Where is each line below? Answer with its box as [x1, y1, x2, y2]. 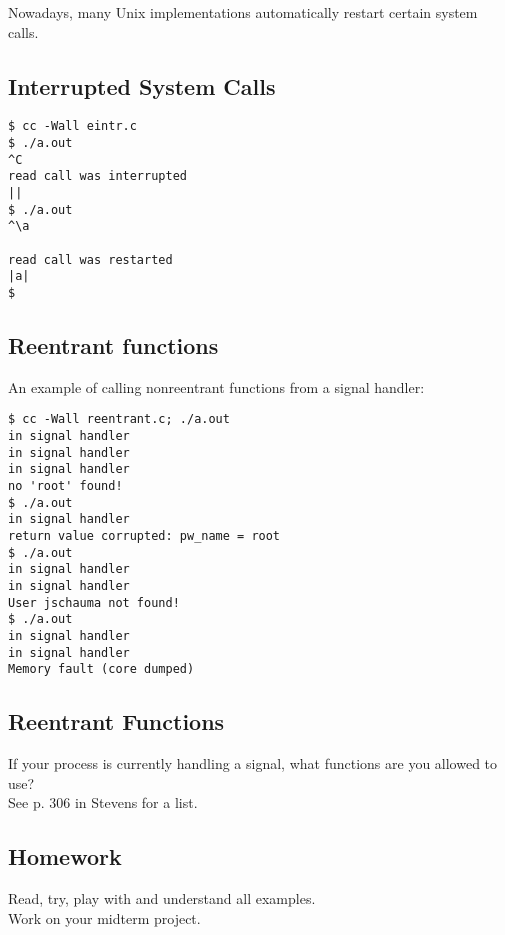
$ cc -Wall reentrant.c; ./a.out [8, 412, 230, 427]
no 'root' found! [8, 479, 123, 494]
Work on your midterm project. [8, 907, 201, 928]
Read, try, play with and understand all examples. [8, 888, 316, 909]
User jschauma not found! [8, 595, 180, 610]
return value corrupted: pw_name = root [8, 529, 281, 543]
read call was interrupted [8, 169, 187, 184]
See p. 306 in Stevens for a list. [8, 792, 198, 813]
